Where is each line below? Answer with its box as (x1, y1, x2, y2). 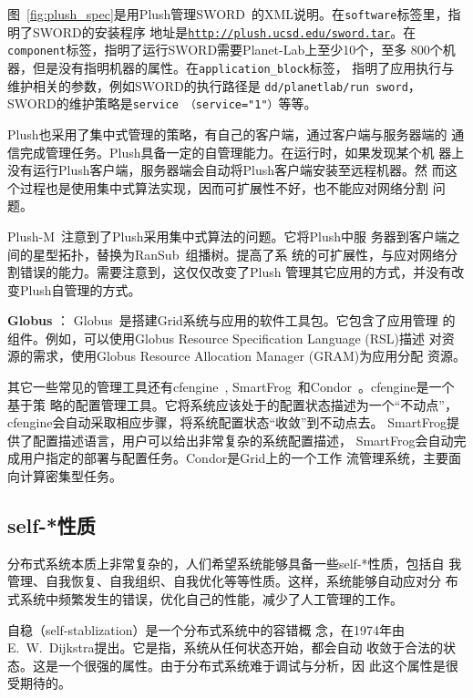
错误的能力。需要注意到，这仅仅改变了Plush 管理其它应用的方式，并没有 (19, 262, 452, 282)
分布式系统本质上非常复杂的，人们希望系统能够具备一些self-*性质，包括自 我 (7, 553, 462, 572)
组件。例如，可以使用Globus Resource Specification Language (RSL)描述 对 (7, 328, 442, 347)
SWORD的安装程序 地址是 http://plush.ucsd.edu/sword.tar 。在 (32, 22, 416, 41)
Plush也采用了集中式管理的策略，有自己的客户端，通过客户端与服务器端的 (7, 124, 447, 143)
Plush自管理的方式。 (19, 280, 141, 299)
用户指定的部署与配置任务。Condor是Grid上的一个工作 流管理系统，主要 (19, 448, 448, 467)
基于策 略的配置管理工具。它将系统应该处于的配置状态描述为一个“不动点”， (7, 395, 458, 414)
